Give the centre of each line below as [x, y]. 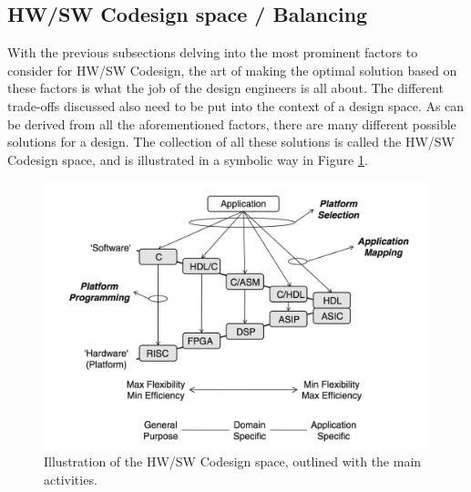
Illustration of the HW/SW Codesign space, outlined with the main [233, 461]
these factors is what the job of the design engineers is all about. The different [225, 88]
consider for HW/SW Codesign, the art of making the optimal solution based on [232, 70]
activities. [71, 479]
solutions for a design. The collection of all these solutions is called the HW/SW [231, 142]
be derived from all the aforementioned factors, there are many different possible [232, 123]
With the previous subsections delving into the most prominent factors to [213, 52]
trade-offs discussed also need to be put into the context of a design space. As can [236, 105]
